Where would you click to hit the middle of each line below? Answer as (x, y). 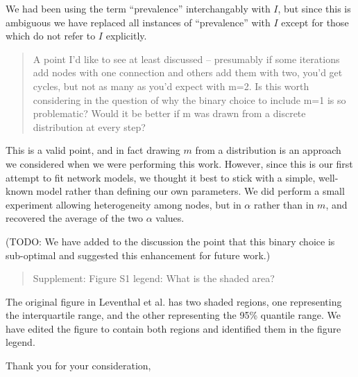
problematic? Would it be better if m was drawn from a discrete (169, 113)
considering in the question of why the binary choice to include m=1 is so (189, 99)
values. (170, 218)
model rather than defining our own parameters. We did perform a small (190, 191)
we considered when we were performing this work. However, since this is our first (179, 163)
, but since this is (314, 8)
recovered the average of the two (75, 218)
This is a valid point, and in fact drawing (93, 150)
